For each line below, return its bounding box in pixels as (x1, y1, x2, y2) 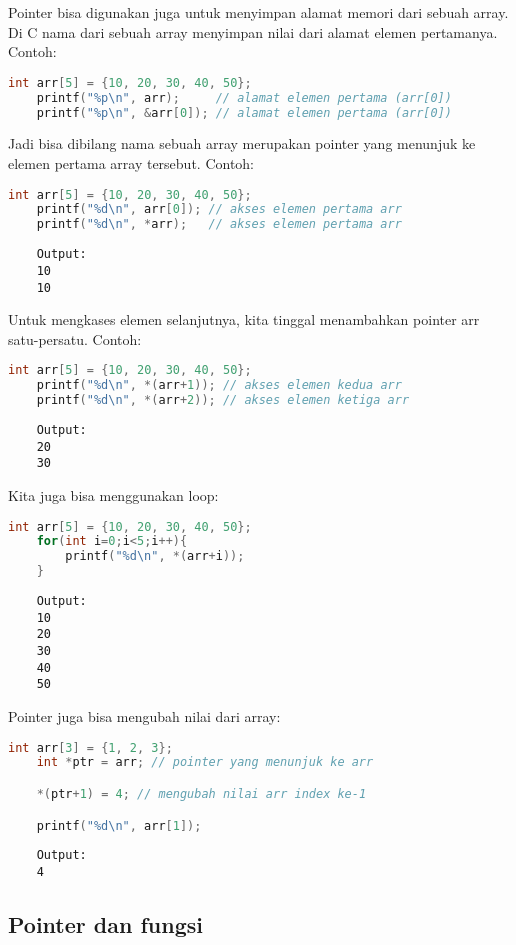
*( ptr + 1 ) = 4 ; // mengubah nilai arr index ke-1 (36, 787, 367, 801)
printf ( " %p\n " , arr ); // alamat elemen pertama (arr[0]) (36, 90, 452, 105)
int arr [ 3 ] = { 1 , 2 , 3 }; (8, 740, 173, 755)
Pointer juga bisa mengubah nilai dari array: (8, 706, 281, 726)
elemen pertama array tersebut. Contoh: (8, 153, 255, 173)
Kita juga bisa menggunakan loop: (8, 484, 219, 505)
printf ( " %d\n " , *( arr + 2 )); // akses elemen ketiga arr (36, 393, 410, 408)
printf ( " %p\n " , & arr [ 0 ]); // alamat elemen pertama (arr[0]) (36, 105, 452, 120)
